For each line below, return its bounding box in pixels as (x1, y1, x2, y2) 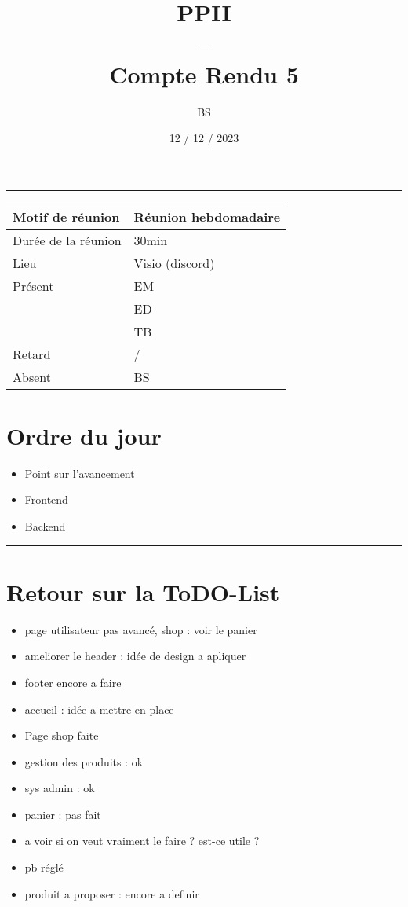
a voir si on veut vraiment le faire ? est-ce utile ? (24, 832, 260, 849)
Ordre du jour (6, 419, 162, 451)
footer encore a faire (24, 674, 122, 690)
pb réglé (24, 859, 64, 876)
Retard (13, 344, 51, 363)
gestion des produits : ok (24, 753, 144, 769)
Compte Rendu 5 (109, 57, 299, 90)
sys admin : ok (24, 780, 95, 796)
